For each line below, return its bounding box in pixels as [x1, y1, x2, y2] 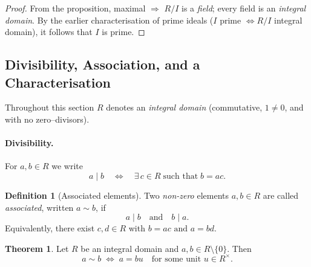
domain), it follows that [5, 25, 93, 38]
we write [51, 159, 83, 172]
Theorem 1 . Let [5, 242, 69, 254]
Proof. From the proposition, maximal [5, 2, 146, 14]
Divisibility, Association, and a [5, 55, 200, 74]
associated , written [5, 201, 74, 213]
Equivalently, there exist [5, 222, 95, 234]
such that [163, 172, 198, 181]
